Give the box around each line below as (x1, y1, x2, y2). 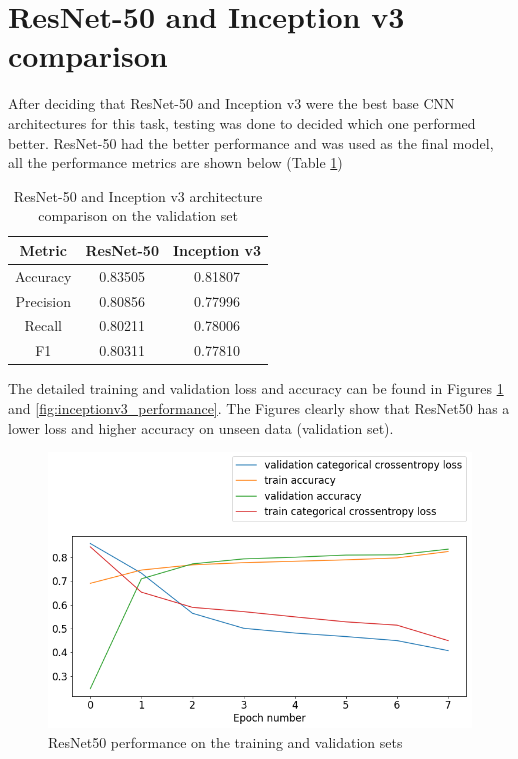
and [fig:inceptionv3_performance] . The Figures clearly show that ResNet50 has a (8, 397, 510, 418)
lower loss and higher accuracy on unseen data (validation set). (8, 417, 394, 438)
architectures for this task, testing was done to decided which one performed (8, 112, 476, 133)
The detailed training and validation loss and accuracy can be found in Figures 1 (8, 378, 504, 399)
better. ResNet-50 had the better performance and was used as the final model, (8, 132, 494, 153)
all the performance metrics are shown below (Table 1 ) (8, 152, 343, 173)
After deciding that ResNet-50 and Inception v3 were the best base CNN (8, 93, 455, 114)
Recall (24, 315, 62, 336)
